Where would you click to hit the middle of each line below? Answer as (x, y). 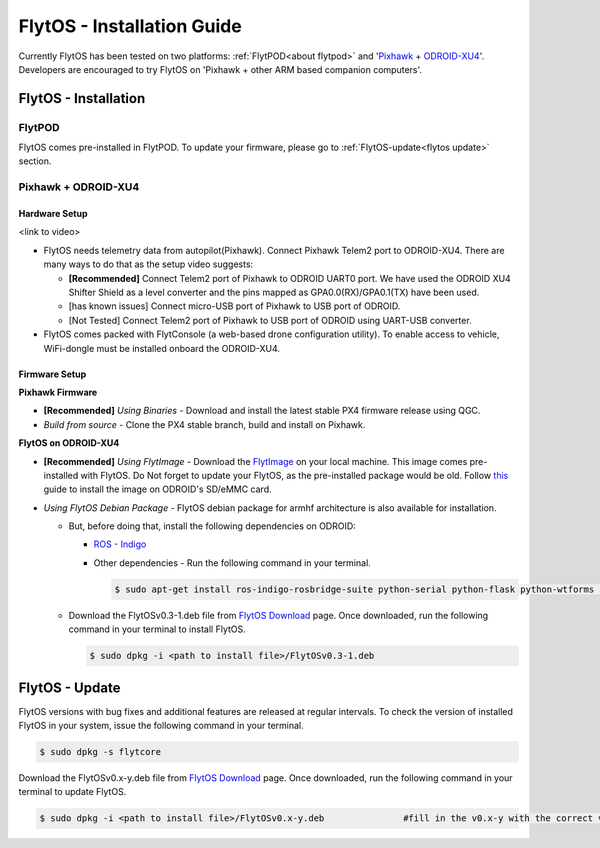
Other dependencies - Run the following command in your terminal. (232, 562)
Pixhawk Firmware (58, 392)
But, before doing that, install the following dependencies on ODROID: (212, 526)
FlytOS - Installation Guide (130, 26)
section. (35, 161)
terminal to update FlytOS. (72, 792)
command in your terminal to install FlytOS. (157, 629)
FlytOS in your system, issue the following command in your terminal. (161, 726)
